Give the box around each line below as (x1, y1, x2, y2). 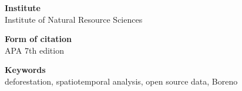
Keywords (5, 64, 46, 76)
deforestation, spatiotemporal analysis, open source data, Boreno (5, 75, 238, 87)
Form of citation (5, 33, 72, 45)
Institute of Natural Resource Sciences (5, 13, 143, 25)
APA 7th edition (5, 44, 64, 56)
